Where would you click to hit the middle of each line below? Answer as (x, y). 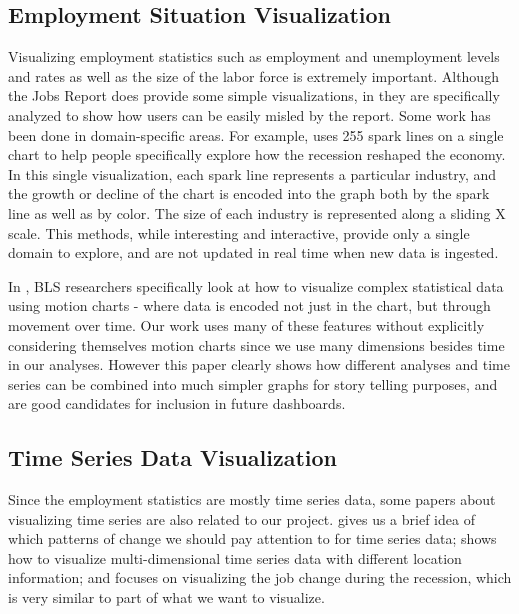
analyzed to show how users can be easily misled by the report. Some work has (249, 114)
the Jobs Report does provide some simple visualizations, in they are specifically (254, 95)
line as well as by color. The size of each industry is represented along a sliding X (257, 212)
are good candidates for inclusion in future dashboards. (177, 403)
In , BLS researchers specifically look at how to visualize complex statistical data (256, 285)
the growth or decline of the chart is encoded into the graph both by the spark (249, 193)
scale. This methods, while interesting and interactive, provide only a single (239, 232)
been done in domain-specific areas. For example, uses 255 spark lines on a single (256, 134)
